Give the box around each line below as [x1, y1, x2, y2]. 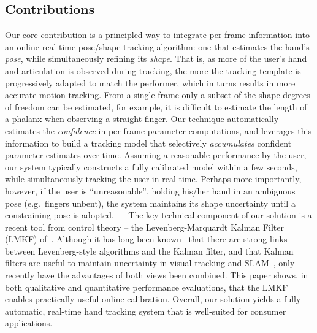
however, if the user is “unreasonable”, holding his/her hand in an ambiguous [5, 184, 296, 197]
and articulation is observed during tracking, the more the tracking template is [5, 64, 301, 77]
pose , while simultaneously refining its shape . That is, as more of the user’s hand [5, 52, 307, 65]
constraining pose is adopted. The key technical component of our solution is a [5, 209, 312, 221]
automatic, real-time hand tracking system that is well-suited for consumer [5, 304, 286, 317]
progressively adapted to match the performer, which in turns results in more [5, 76, 296, 89]
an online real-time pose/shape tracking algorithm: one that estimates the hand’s [5, 40, 310, 53]
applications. [5, 316, 53, 329]
